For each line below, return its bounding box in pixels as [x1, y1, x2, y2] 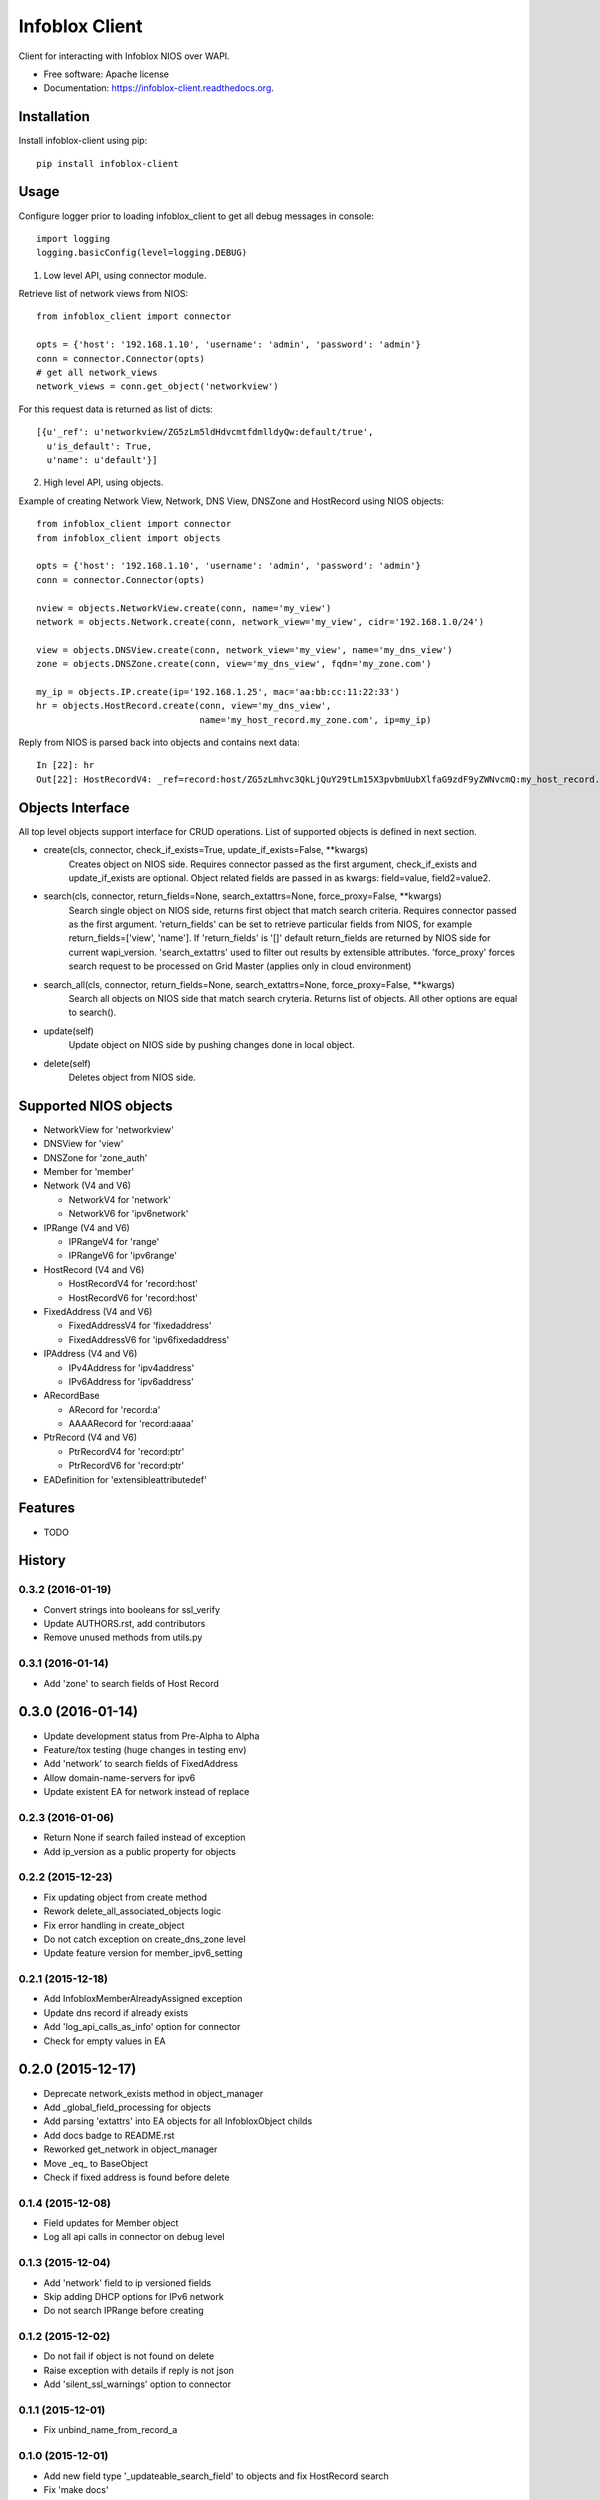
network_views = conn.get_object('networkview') [36, 381, 279, 392]
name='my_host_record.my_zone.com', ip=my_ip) [199, 714, 432, 725]
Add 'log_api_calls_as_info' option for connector [43, 2021, 241, 2033]
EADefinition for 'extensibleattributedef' [43, 1473, 207, 1485]
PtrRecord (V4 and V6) [43, 1431, 138, 1444]
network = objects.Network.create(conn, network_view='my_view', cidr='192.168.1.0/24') [36, 616, 485, 627]
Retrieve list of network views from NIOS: [18, 288, 189, 300]
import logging [36, 233, 111, 244]
